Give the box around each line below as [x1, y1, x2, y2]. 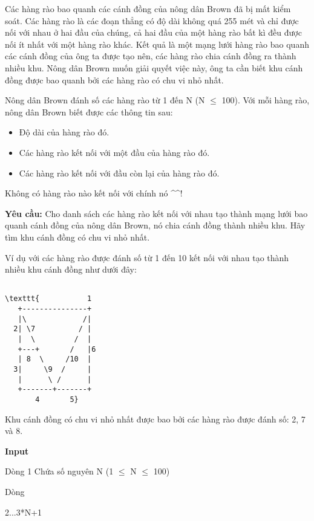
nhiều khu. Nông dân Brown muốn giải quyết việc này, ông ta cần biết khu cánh [5, 61, 303, 74]
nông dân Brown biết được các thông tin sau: [5, 105, 173, 118]
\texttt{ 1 [5, 294, 92, 303]
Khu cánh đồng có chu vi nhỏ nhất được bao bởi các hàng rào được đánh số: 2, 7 [5, 412, 306, 425]
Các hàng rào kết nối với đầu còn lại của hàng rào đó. [19, 166, 220, 179]
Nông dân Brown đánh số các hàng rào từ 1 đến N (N [5, 94, 205, 106]
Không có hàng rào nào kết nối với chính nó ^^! [5, 187, 183, 199]
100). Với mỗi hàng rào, [221, 94, 310, 106]
